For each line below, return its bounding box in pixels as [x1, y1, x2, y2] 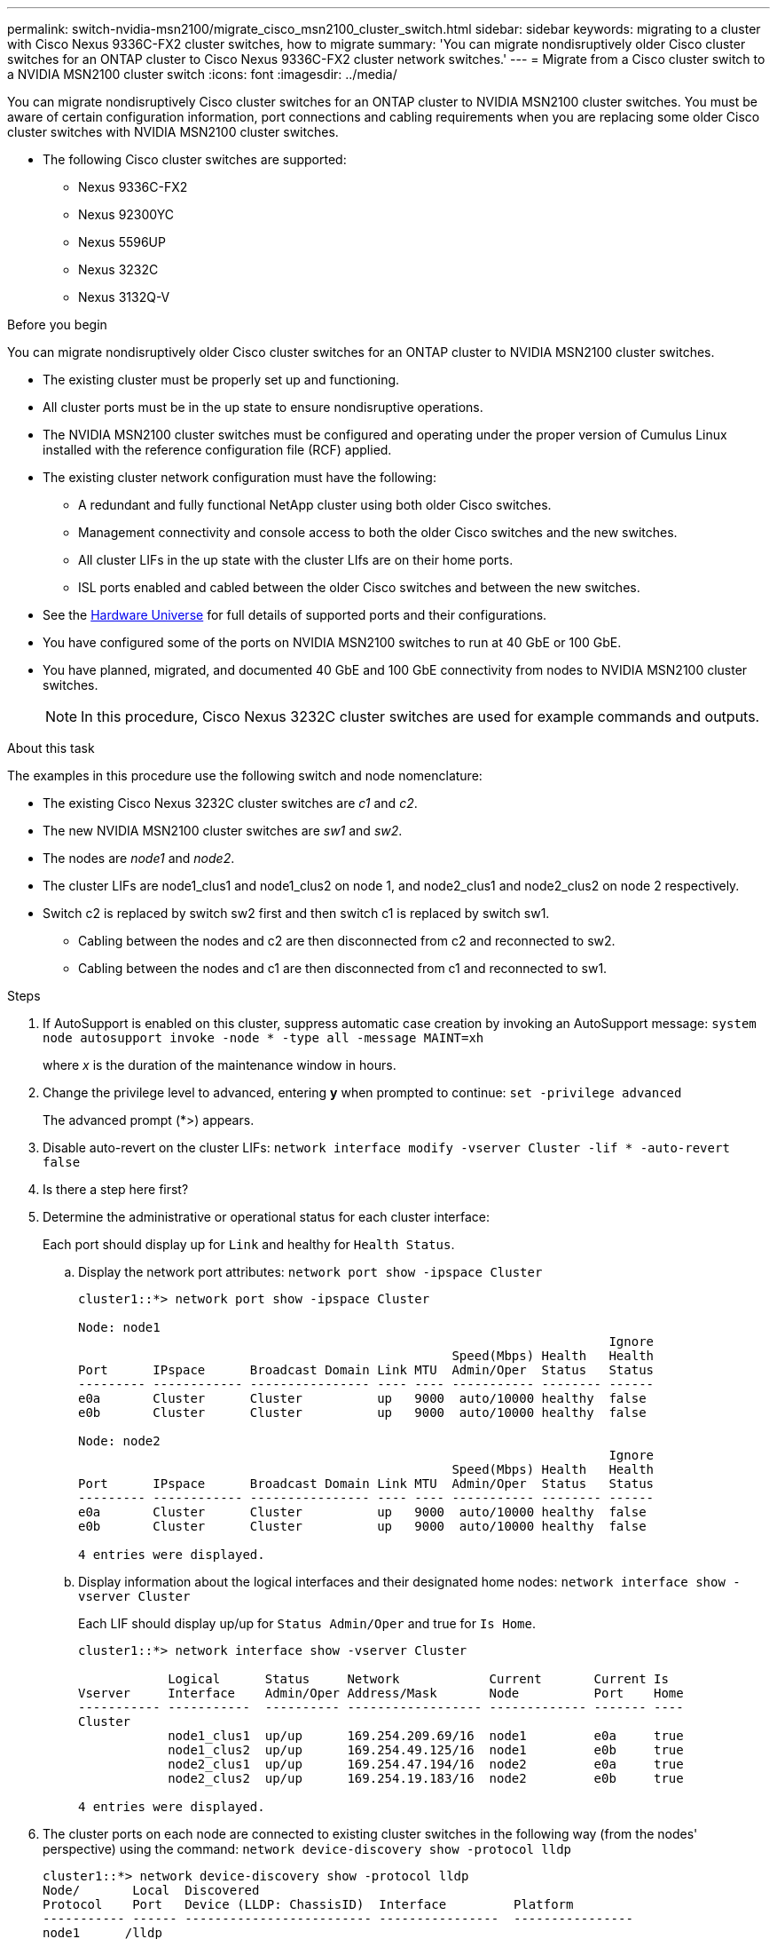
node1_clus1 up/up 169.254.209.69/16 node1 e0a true [168, 1729, 684, 1743]
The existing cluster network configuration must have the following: [43, 470, 436, 485]
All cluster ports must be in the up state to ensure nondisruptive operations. [43, 400, 483, 415]
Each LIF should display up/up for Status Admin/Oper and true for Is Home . [78, 1616, 536, 1631]
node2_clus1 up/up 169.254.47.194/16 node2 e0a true [168, 1757, 684, 1771]
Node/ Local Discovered [43, 1883, 260, 1897]
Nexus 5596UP [78, 234, 166, 249]
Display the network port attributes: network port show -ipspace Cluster [78, 1264, 543, 1279]
